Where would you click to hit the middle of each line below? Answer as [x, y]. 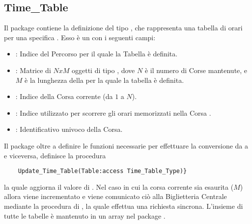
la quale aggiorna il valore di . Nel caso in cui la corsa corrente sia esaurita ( [119, 187]
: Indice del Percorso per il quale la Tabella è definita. [97, 54]
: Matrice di [33, 70]
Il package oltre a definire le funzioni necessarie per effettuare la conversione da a [126, 145]
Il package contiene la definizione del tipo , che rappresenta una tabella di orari [123, 28]
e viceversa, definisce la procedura [55, 155]
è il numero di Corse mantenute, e [196, 70]
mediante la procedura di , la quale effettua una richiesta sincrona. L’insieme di [124, 206]
